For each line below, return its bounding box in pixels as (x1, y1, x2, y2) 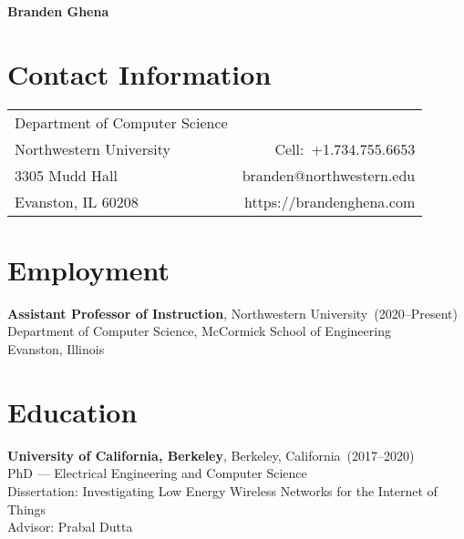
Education (7, 392, 138, 430)
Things (7, 499, 46, 518)
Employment (7, 250, 170, 288)
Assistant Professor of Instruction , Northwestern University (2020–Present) (7, 303, 458, 322)
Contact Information (7, 55, 272, 92)
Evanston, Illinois (7, 340, 105, 359)
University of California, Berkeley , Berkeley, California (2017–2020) (7, 445, 415, 464)
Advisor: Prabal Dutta (7, 517, 133, 536)
